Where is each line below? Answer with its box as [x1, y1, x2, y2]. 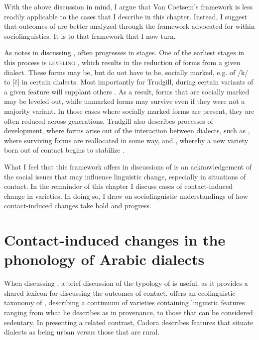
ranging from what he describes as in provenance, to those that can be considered [4, 307, 253, 317]
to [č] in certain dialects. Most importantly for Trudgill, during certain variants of [4, 77, 254, 87]
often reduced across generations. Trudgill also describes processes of [4, 115, 213, 126]
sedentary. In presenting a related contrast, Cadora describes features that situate [4, 317, 254, 327]
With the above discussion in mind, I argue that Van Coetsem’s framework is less [4, 1, 253, 11]
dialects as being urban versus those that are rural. [4, 327, 160, 337]
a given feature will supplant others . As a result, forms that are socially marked [4, 86, 250, 96]
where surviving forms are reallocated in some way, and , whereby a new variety [4, 135, 249, 145]
